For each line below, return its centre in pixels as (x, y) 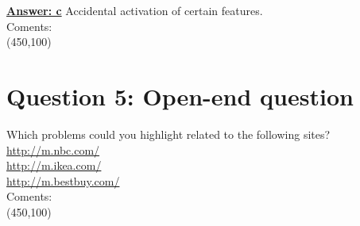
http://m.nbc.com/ (53, 149)
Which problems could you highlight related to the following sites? (168, 134)
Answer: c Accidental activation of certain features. (135, 10)
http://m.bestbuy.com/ (63, 180)
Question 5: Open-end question (180, 96)
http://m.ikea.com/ (54, 165)
